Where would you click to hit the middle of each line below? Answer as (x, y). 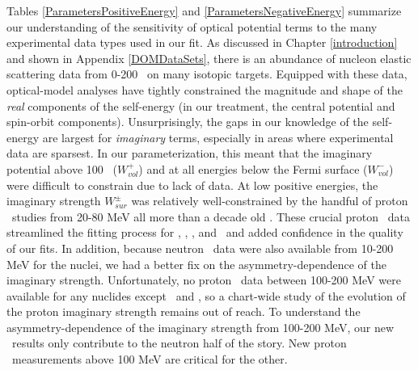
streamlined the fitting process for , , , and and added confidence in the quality (205, 232)
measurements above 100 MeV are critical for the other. (150, 359)
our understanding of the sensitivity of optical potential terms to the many (192, 26)
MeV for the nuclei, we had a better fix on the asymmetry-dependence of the (196, 264)
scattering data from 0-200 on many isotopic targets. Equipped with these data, (207, 74)
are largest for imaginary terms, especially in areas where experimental (218, 137)
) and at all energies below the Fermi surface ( (253, 168)
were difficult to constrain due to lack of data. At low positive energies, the (192, 185)
